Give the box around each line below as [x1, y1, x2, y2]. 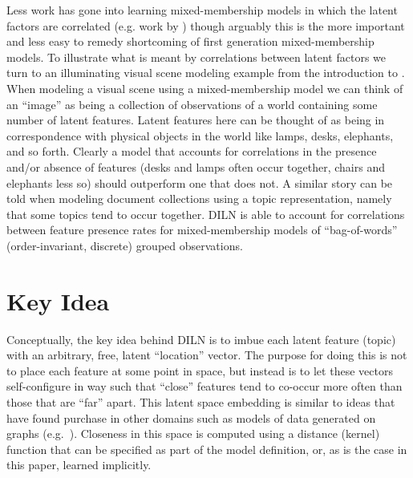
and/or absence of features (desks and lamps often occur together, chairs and [6, 158, 385, 175]
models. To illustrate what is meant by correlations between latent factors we [6, 48, 386, 65]
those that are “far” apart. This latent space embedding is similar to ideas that [6, 394, 395, 410]
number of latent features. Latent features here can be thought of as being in [6, 111, 385, 128]
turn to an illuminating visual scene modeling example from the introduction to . [6, 64, 405, 81]
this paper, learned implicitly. [6, 456, 152, 473]
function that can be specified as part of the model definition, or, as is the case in [6, 440, 407, 457]
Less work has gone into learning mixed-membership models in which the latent [6, 2, 398, 18]
